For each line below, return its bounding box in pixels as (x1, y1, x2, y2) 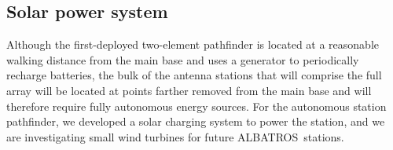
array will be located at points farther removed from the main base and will (6, 82, 372, 98)
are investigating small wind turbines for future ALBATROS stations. (6, 128, 344, 145)
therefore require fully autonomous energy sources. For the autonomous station (6, 97, 387, 114)
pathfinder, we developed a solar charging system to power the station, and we (6, 113, 385, 130)
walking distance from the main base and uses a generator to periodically (6, 51, 359, 68)
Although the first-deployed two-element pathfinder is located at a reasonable (6, 36, 380, 53)
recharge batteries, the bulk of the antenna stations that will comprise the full (6, 67, 382, 83)
